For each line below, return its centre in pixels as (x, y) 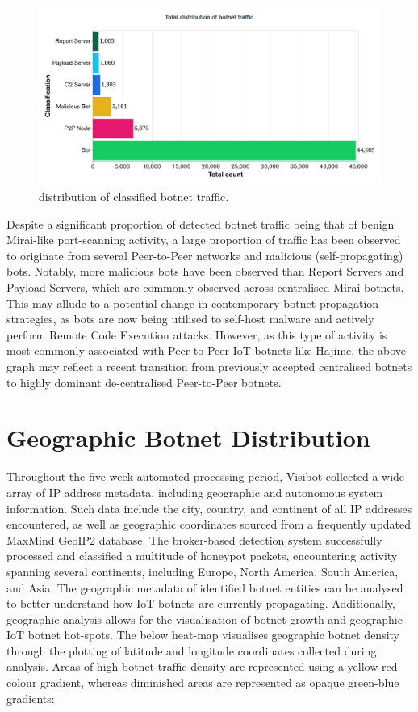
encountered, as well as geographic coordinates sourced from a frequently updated (209, 524)
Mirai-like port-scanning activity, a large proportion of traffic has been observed (204, 240)
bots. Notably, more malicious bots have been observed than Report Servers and (205, 271)
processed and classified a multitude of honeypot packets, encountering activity (202, 556)
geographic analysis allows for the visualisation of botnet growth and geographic (205, 619)
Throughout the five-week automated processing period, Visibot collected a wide (206, 476)
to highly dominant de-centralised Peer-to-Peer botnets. (144, 382)
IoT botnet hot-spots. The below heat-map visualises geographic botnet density (203, 635)
